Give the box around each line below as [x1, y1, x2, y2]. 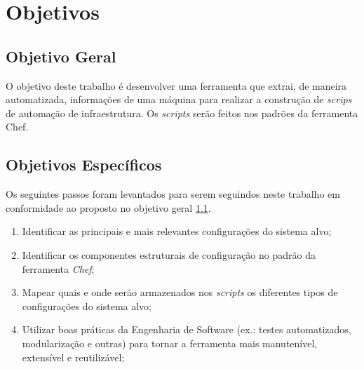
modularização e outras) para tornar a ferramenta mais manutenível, [22, 335, 318, 350]
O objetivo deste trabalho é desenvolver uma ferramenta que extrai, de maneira [6, 78, 347, 93]
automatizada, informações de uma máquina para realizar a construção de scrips [6, 92, 352, 107]
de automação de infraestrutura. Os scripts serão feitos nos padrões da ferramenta [6, 105, 358, 120]
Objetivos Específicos [6, 154, 162, 175]
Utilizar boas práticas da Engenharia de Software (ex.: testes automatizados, [22, 322, 351, 337]
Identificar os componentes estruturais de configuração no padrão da [22, 247, 316, 262]
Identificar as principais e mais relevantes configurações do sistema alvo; [22, 224, 332, 239]
